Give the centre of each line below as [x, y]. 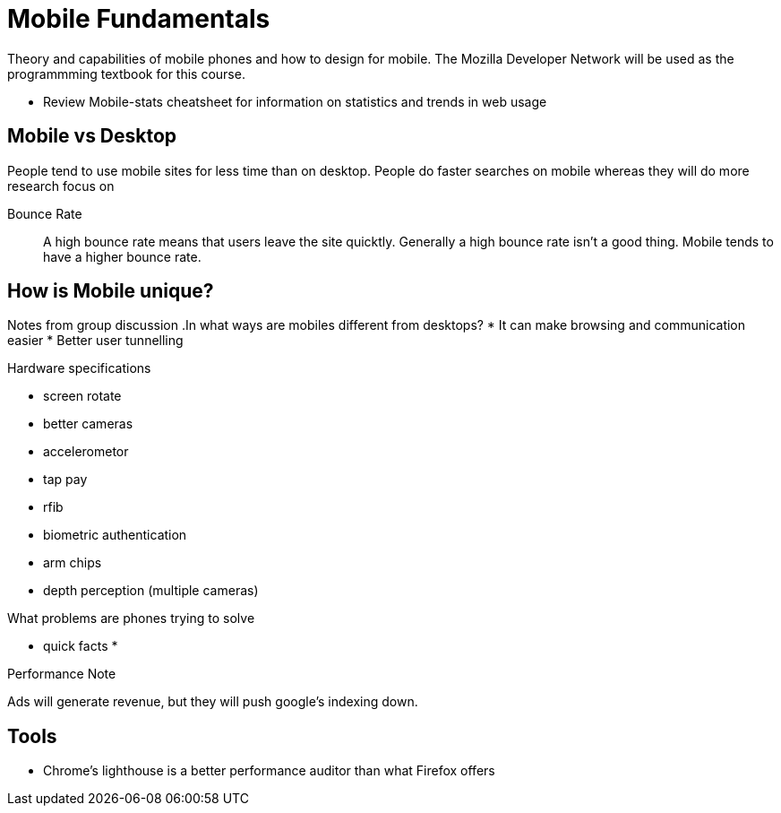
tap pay [65, 480]
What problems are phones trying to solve [131, 618]
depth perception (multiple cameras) [151, 591]
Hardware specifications [79, 368]
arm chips [73, 563]
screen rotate [82, 396]
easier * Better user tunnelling [95, 341]
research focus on [61, 186]
